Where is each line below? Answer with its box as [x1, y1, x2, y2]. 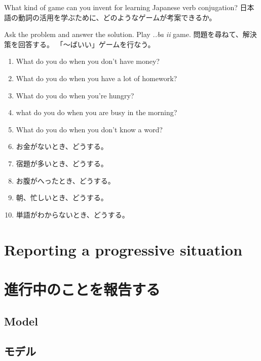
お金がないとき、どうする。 [16, 141, 108, 152]
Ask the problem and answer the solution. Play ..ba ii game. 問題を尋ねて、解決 [4, 29, 257, 40]
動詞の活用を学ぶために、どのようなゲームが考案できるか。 [18, 12, 216, 22]
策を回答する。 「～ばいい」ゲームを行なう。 [4, 39, 155, 49]
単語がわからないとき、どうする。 [16, 209, 129, 220]
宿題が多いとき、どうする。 [16, 158, 108, 168]
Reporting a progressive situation [4, 239, 243, 260]
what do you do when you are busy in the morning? [16, 107, 177, 118]
